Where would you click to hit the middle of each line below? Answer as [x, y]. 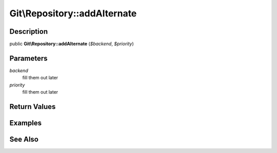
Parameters [28, 58]
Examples [26, 123]
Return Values [33, 107]
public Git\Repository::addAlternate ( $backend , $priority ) [72, 44]
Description [29, 31]
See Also [24, 139]
